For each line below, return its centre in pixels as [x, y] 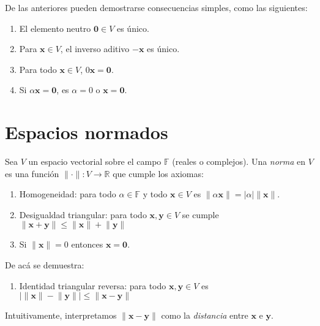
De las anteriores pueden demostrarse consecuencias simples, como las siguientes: [156, 7]
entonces [87, 244]
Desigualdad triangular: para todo [83, 214]
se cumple [200, 214]
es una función [32, 173]
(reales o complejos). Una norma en [239, 161]
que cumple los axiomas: [158, 173]
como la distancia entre [205, 315]
